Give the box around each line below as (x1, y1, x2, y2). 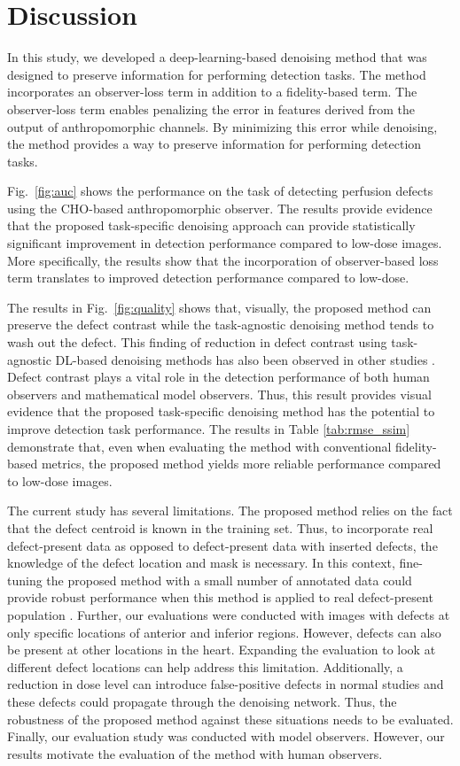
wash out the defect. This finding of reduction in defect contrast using (7, 333, 387, 352)
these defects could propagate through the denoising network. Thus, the (7, 692, 397, 710)
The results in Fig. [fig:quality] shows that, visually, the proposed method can (7, 298, 432, 316)
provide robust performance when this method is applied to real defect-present (7, 588, 433, 607)
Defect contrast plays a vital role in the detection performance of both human (7, 368, 430, 386)
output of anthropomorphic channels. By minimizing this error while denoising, (7, 117, 438, 135)
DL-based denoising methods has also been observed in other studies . (55, 350, 435, 368)
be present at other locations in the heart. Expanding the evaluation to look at (7, 640, 436, 659)
